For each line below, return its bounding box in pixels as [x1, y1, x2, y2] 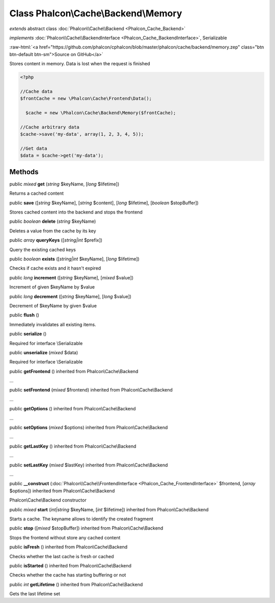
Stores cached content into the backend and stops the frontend [9, 209, 143, 215]
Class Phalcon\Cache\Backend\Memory [9, 8, 182, 19]
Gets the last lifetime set [9, 591, 61, 597]
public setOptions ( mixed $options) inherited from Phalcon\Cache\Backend [9, 425, 168, 431]
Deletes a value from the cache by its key [9, 227, 96, 234]
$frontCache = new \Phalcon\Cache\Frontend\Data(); [20, 96, 152, 101]
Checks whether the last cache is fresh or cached [9, 553, 114, 559]
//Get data [20, 146, 47, 151]
